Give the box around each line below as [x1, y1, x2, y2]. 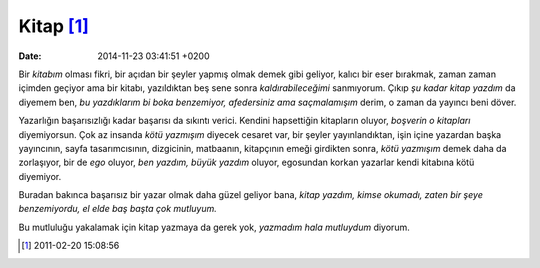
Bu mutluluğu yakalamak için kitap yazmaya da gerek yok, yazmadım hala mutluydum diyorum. [18, 221, 410, 233]
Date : [18, 50, 42, 62]
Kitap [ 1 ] [18, 15, 90, 37]
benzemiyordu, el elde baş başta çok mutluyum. [18, 203, 217, 215]
